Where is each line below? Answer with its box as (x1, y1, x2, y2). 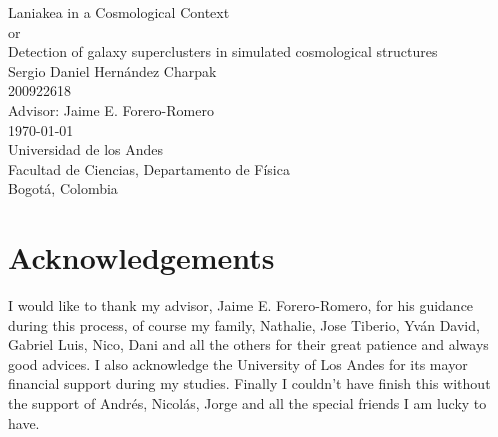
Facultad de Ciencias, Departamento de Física (8, 158, 290, 179)
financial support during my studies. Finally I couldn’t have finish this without (8, 373, 491, 394)
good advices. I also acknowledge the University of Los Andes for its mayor (8, 353, 468, 374)
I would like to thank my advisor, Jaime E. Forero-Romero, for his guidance (8, 295, 474, 316)
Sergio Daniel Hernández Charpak (8, 60, 217, 81)
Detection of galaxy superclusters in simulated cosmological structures (8, 41, 438, 62)
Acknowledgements (8, 237, 275, 278)
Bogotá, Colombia (8, 178, 118, 199)
